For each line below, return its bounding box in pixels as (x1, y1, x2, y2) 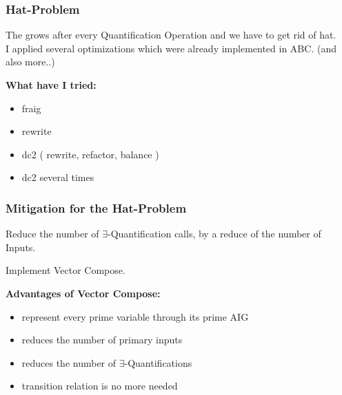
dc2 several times (21, 170, 94, 184)
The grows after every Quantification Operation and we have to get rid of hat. (6, 28, 336, 42)
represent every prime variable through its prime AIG (21, 309, 249, 323)
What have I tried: (6, 78, 97, 92)
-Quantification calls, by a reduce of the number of (108, 226, 321, 241)
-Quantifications (124, 355, 192, 370)
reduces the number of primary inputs (21, 332, 183, 347)
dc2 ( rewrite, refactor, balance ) (21, 147, 159, 161)
